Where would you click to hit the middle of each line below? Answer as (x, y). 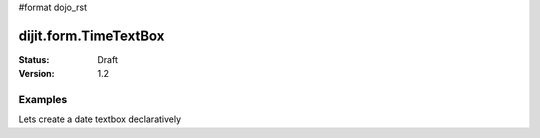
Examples (43, 100)
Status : (34, 59)
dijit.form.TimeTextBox (91, 35)
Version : (36, 74)
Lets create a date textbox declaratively (100, 119)
